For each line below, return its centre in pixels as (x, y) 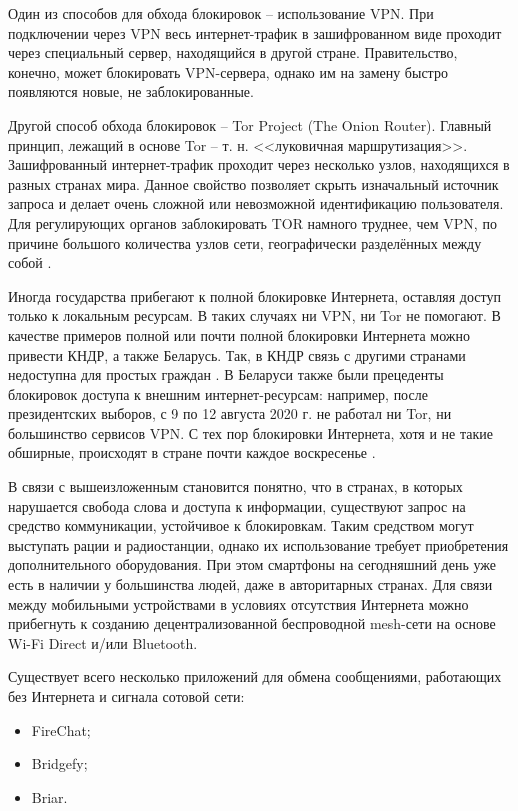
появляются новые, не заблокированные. (131, 91)
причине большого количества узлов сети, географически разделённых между (245, 242)
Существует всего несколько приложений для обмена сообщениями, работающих (255, 676)
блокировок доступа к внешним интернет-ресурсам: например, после (218, 393)
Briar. (49, 796)
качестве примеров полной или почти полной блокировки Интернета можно (239, 334)
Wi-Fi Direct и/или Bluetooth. (103, 642)
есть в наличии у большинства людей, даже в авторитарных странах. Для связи (250, 584)
